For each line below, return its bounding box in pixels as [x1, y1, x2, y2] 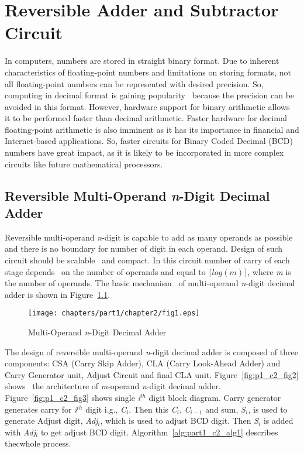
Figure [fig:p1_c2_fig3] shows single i [5, 392, 140, 404]
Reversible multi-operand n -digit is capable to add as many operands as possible [5, 231, 293, 243]
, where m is [247, 265, 291, 277]
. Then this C [129, 403, 177, 415]
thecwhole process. [5, 437, 71, 449]
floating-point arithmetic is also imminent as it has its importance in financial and [5, 123, 299, 135]
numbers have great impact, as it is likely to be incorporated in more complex [5, 146, 284, 159]
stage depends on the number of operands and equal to [5, 265, 206, 277]
